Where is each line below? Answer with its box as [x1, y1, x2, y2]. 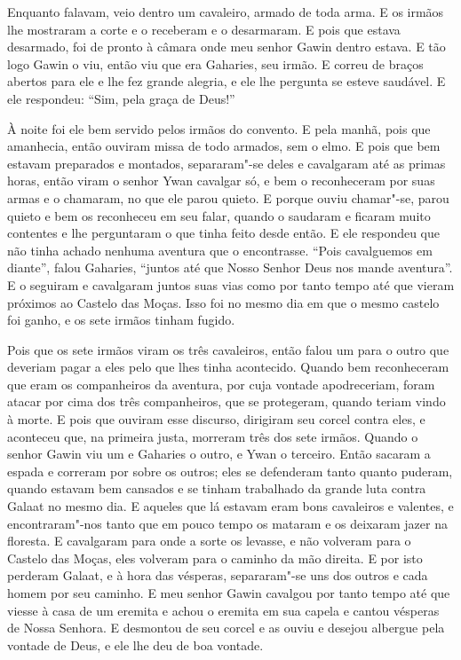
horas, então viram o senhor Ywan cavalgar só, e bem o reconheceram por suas [7, 171, 435, 190]
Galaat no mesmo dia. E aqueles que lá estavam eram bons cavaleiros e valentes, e [7, 497, 454, 515]
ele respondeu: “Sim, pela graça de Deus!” [7, 89, 235, 107]
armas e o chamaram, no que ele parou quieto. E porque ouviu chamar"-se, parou [7, 188, 449, 207]
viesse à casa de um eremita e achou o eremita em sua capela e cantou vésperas [7, 601, 440, 619]
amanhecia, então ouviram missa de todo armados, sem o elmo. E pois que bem [7, 137, 441, 155]
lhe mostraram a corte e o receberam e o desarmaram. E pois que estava [7, 20, 401, 38]
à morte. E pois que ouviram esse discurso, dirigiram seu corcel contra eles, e [7, 410, 425, 428]
